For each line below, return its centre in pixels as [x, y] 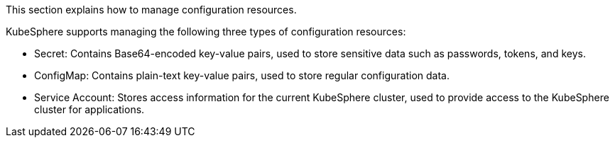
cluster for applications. [89, 109]
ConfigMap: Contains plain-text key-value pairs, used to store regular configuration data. [242, 75]
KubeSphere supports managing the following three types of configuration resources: [206, 32]
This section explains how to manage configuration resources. [151, 10]
